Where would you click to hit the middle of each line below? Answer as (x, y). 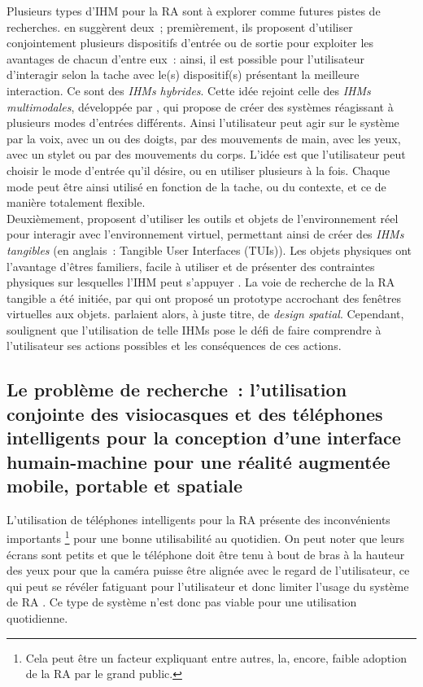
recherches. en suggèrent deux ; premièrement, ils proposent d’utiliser (180, 26)
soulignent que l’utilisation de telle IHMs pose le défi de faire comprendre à (194, 329)
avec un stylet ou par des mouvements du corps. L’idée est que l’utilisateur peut (206, 154)
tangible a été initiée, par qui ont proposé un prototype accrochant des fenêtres (204, 298)
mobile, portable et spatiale (125, 486)
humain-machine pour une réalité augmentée (198, 461)
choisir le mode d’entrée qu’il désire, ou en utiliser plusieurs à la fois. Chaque (198, 170)
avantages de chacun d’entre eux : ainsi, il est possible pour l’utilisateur (186, 58)
